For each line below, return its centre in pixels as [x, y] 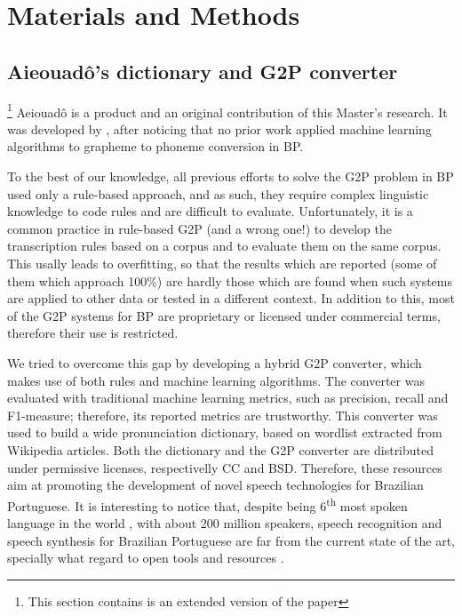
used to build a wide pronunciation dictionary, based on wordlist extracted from [225, 432]
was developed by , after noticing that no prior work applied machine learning [219, 128]
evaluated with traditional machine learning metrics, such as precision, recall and [228, 398]
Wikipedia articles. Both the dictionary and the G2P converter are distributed [221, 449]
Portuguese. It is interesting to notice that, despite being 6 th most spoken [207, 504]
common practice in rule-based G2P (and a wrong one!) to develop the [199, 228]
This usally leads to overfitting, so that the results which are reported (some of [222, 263]
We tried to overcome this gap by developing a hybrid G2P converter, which [215, 362]
